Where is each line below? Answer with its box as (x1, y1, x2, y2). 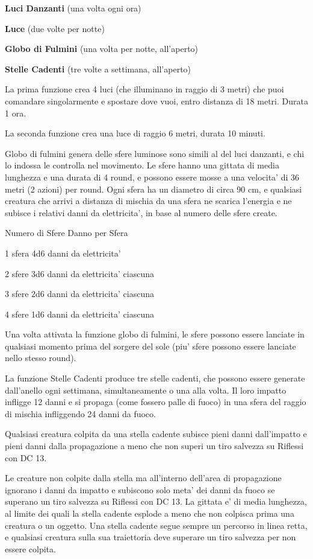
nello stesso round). (5, 351, 76, 364)
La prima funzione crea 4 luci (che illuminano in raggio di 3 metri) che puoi (5, 83, 284, 95)
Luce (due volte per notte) (5, 22, 105, 34)
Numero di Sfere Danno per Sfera (5, 226, 128, 239)
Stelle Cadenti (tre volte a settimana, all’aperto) (5, 62, 191, 75)
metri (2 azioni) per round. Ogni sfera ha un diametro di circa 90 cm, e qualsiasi (5, 182, 302, 195)
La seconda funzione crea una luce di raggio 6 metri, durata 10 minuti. (5, 127, 265, 139)
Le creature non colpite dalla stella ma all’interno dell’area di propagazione (5, 471, 282, 484)
